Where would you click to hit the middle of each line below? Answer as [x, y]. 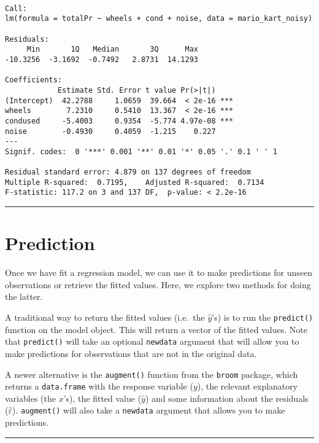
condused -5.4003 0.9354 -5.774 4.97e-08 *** [119, 121]
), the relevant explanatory [248, 386]
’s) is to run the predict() [263, 317]
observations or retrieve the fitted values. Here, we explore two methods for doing [158, 284]
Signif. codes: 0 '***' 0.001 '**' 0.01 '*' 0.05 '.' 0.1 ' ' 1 [141, 151]
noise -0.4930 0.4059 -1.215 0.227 [110, 131]
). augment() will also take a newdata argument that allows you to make [148, 410]
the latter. [24, 296]
